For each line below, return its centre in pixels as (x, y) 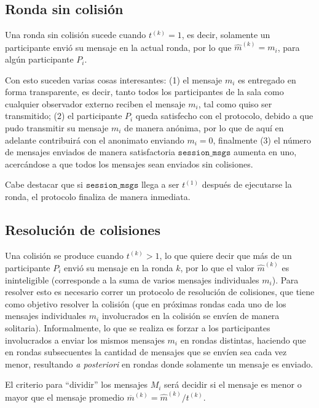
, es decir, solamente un (226, 35)
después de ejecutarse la (247, 184)
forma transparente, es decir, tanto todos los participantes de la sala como (144, 92)
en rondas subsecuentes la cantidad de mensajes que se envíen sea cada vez (146, 352)
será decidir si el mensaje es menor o (233, 384)
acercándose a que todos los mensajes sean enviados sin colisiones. (129, 164)
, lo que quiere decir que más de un (226, 255)
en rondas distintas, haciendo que (243, 340)
